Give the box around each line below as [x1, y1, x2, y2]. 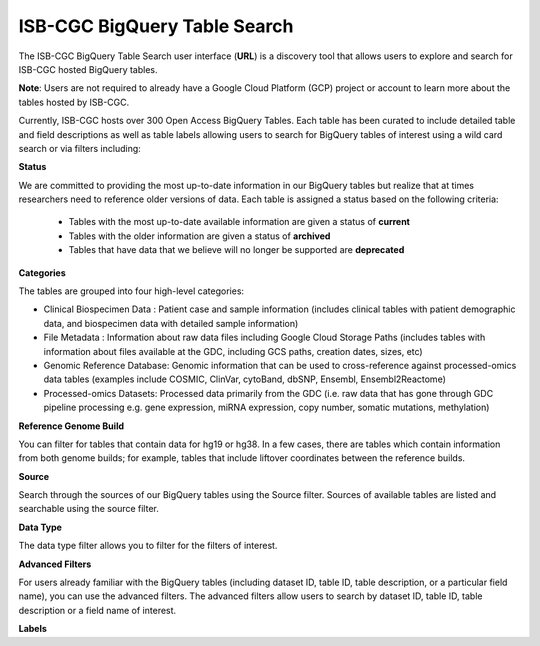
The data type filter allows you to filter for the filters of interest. [18, 540, 278, 552]
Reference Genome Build [18, 420, 125, 432]
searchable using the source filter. [18, 503, 159, 515]
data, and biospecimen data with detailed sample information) [43, 317, 299, 329]
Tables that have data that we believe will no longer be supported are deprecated [68, 244, 405, 256]
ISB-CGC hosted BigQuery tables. [18, 63, 158, 75]
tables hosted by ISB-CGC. [18, 96, 130, 108]
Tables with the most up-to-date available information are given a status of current [68, 216, 410, 228]
